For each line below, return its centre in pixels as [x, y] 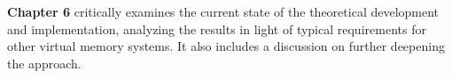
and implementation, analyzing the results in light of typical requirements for [217, 28]
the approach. [44, 63]
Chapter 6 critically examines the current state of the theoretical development [223, 11]
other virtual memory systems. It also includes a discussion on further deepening [226, 46]
